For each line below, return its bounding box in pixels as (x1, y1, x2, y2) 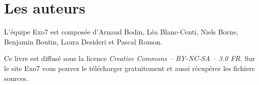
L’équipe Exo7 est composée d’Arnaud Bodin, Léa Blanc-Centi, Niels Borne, (4, 26, 238, 37)
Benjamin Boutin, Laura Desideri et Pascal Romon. (4, 36, 163, 46)
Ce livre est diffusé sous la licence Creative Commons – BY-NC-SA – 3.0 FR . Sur (4, 53, 255, 63)
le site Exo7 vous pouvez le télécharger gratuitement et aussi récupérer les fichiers (4, 62, 255, 73)
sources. (4, 72, 28, 83)
